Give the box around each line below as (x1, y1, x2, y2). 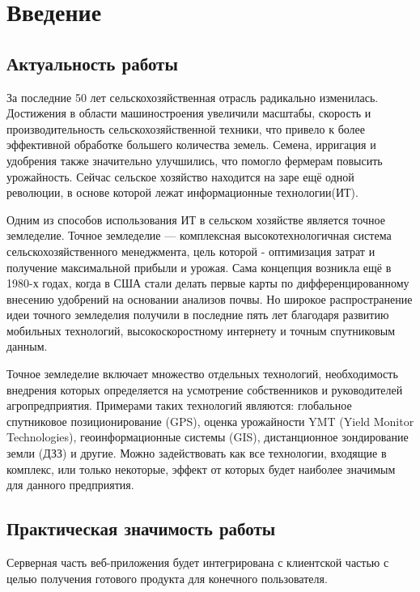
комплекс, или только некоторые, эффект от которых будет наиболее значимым (6, 460, 396, 477)
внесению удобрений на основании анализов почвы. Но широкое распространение (6, 290, 413, 307)
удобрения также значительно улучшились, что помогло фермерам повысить (6, 151, 383, 168)
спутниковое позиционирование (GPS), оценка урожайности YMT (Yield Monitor (6, 412, 414, 429)
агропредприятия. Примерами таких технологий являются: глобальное (6, 397, 352, 414)
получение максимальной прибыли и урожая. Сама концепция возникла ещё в (6, 258, 392, 275)
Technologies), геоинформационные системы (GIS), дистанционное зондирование (6, 428, 409, 445)
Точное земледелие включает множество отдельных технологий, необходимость (6, 365, 398, 382)
